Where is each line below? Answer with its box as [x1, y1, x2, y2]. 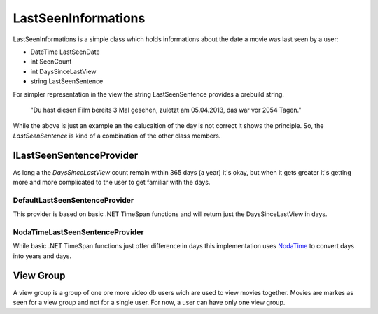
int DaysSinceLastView [30, 67, 97, 76]
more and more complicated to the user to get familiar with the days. [13, 178, 211, 186]
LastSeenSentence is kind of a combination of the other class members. [13, 131, 221, 140]
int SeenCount [30, 57, 72, 66]
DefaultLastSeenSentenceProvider [13, 195, 134, 205]
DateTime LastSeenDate [30, 48, 101, 56]
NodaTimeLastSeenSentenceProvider [13, 227, 144, 237]
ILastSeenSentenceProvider [13, 150, 139, 162]
